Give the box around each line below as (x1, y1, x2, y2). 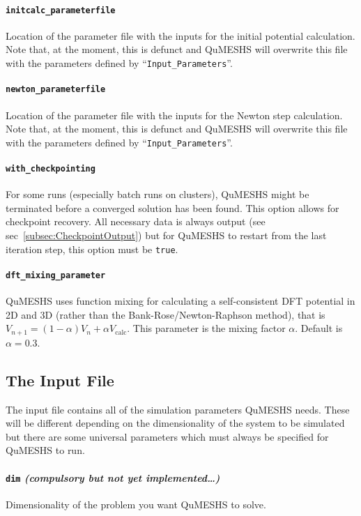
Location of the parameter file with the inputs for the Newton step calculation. (6, 107, 343, 122)
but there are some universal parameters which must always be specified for (6, 429, 329, 443)
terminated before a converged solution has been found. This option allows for (6, 200, 339, 215)
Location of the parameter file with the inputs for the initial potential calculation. (6, 28, 355, 43)
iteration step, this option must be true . (6, 241, 178, 256)
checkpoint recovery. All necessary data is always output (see (6, 214, 266, 229)
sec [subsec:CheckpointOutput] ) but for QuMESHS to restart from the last (6, 228, 327, 243)
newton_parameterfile (6, 84, 106, 95)
